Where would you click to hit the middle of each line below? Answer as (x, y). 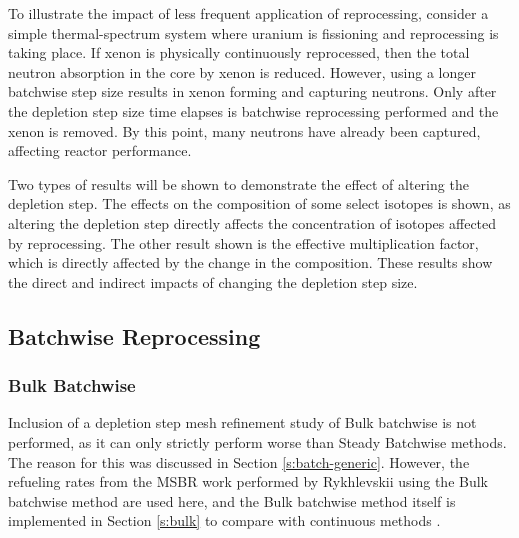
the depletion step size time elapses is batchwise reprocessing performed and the (253, 110)
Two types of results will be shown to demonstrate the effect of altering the (238, 183)
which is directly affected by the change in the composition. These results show (250, 262)
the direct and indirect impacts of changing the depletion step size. (213, 281)
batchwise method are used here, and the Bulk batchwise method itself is (232, 500)
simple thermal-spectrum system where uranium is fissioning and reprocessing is (253, 32)
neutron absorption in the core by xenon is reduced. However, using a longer (242, 71)
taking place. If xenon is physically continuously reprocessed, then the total (239, 52)
